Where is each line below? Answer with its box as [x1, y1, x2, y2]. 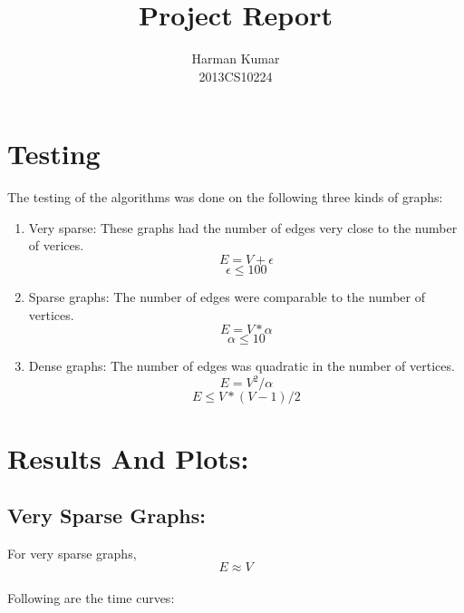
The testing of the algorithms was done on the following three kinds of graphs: [7, 188, 443, 207]
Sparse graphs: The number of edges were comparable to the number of [28, 287, 425, 306]
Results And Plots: [7, 439, 249, 476]
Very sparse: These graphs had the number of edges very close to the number [28, 218, 458, 237]
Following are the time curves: [7, 589, 175, 608]
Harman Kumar [191, 49, 280, 68]
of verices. [28, 236, 84, 255]
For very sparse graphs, [7, 543, 137, 562]
